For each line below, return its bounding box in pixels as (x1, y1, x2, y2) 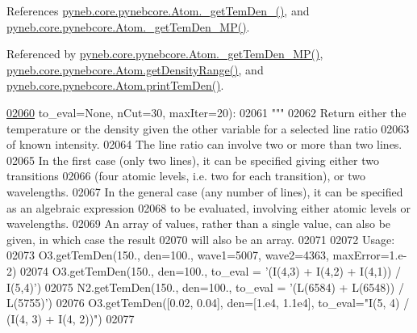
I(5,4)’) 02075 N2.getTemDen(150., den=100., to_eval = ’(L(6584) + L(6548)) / (6, 278, 404, 295)
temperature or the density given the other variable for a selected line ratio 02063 (6, 120, 410, 137)
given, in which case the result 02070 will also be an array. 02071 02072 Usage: (6, 230, 395, 247)
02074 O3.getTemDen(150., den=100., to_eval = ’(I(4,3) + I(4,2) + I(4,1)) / (20, 262, 402, 279)
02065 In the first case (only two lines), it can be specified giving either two (6, 151, 379, 168)
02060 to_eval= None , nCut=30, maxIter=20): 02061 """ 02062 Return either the (6, 103, 407, 120)
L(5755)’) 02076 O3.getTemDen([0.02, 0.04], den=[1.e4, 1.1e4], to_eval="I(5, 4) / (6, 294, 410, 311)
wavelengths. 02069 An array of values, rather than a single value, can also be (6, 215, 391, 232)
